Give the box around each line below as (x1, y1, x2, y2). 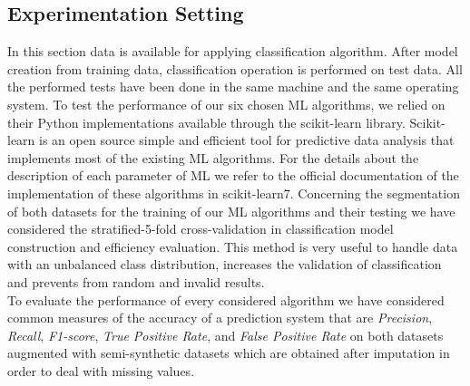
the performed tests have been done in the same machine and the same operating (7, 77, 459, 96)
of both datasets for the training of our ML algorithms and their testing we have (7, 201, 455, 220)
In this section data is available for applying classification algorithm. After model (7, 42, 458, 61)
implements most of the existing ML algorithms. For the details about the (7, 148, 419, 167)
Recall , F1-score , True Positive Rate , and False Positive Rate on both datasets (7, 325, 444, 344)
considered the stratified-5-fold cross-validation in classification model (7, 219, 394, 238)
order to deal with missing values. (7, 361, 195, 380)
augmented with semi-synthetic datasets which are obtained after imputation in (7, 343, 450, 362)
